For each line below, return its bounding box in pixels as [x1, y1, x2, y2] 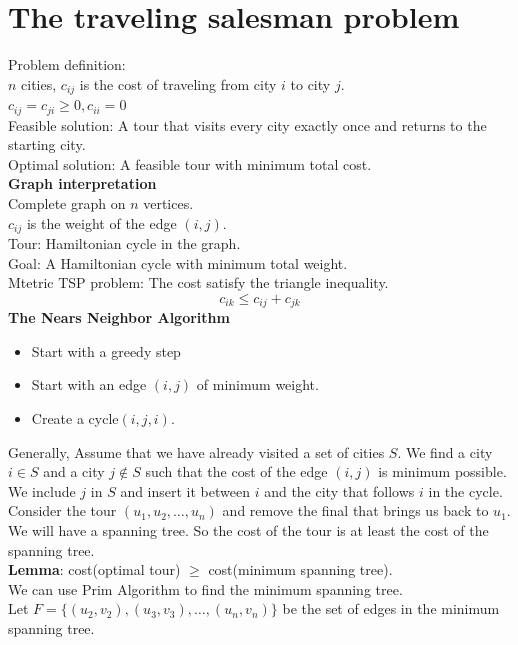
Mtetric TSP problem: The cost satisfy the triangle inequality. [8, 272, 389, 293]
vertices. [143, 193, 194, 213]
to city [290, 73, 331, 94]
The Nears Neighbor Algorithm [8, 307, 230, 328]
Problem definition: [8, 54, 126, 75]
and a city [43, 461, 105, 482]
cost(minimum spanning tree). [208, 559, 393, 580]
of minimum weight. [196, 374, 319, 395]
